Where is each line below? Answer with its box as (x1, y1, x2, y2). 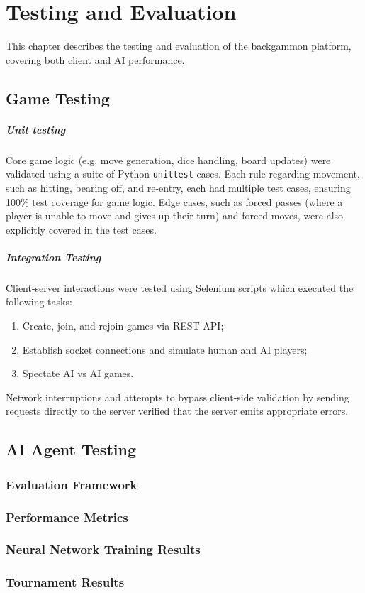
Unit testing (6, 121, 66, 136)
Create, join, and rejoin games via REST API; (22, 318, 224, 333)
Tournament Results (6, 573, 125, 591)
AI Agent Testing (6, 438, 136, 460)
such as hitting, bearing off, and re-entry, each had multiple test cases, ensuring (6, 180, 351, 195)
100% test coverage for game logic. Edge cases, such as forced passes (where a (6, 194, 343, 209)
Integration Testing (6, 249, 101, 264)
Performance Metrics (6, 508, 128, 526)
